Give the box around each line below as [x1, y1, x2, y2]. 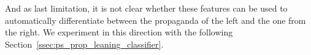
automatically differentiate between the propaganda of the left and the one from [5, 13, 306, 26]
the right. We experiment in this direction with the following [5, 26, 233, 38]
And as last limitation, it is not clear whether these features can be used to [5, 2, 288, 14]
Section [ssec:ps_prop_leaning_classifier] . [5, 37, 164, 50]
